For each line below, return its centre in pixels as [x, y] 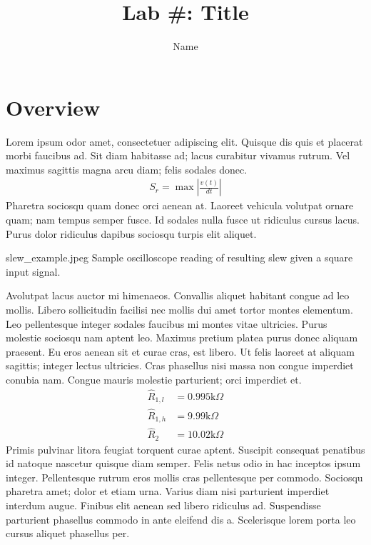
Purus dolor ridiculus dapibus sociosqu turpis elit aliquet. [131, 233]
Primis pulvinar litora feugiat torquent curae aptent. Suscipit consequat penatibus [185, 449]
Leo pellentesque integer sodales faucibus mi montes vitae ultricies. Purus [167, 323]
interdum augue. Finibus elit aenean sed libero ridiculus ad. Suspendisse [163, 505]
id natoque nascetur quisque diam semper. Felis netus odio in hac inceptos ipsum [183, 463]
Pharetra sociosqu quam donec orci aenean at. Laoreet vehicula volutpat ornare [180, 205]
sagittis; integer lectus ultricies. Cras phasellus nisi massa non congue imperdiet [180, 365]
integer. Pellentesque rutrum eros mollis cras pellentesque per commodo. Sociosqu [184, 477]
